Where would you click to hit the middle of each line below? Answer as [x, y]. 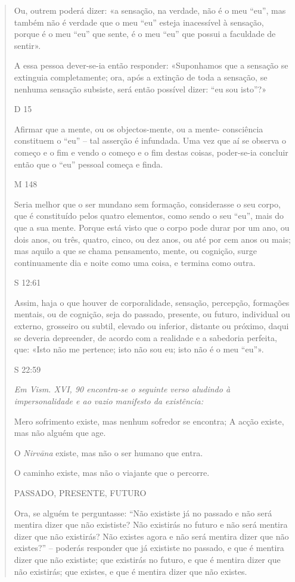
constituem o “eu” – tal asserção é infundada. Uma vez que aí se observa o [150, 140]
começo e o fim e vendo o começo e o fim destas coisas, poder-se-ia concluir [151, 152]
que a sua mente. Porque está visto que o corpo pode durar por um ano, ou [152, 227]
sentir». [27, 45]
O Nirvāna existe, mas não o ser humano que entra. [108, 452]
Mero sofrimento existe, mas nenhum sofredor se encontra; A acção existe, [149, 421]
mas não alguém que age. [60, 433]
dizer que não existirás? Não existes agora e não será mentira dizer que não [151, 536]
